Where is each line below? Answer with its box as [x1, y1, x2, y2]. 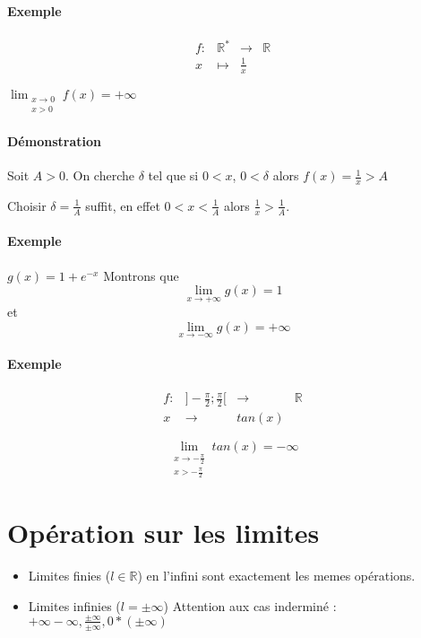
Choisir [7, 196, 47, 214]
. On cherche [64, 166, 134, 185]
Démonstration [7, 131, 101, 150]
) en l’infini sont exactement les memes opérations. [137, 566, 416, 585]
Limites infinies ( [28, 596, 121, 615]
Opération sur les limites [7, 514, 320, 551]
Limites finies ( [28, 566, 111, 585]
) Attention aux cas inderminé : [163, 596, 337, 615]
